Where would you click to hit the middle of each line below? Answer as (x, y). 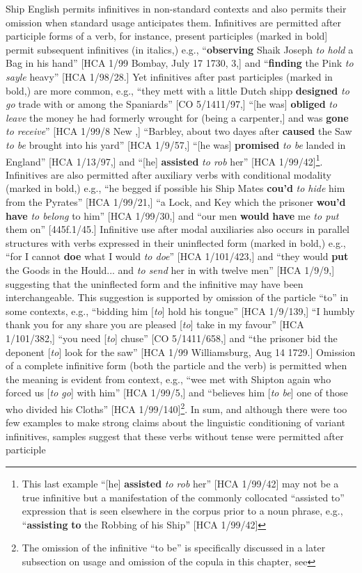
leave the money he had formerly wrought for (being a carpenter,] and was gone (177, 117)
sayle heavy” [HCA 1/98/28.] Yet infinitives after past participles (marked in (169, 76)
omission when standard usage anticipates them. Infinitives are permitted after (174, 22)
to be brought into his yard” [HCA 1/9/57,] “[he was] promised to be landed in (176, 144)
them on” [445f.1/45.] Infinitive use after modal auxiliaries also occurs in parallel (178, 229)
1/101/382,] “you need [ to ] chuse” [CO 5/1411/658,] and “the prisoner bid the (172, 338)
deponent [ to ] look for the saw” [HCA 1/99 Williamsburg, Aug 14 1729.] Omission (181, 352)
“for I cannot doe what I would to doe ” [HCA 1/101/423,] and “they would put (177, 256)
